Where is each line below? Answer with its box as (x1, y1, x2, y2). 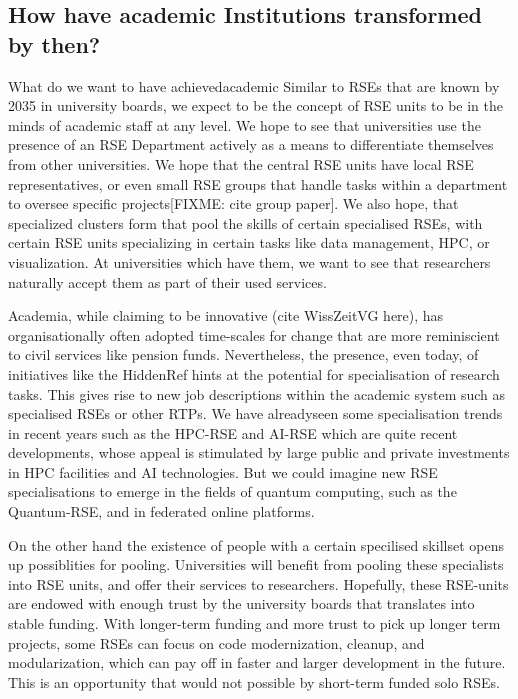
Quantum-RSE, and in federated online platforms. (8, 501, 315, 522)
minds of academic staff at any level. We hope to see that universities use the (8, 114, 481, 135)
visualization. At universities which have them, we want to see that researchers (8, 251, 491, 272)
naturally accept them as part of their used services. (8, 271, 327, 292)
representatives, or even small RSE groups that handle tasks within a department (8, 173, 508, 194)
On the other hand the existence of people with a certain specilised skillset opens (8, 534, 504, 555)
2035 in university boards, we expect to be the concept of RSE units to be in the (8, 95, 503, 116)
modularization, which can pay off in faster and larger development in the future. (8, 652, 506, 673)
